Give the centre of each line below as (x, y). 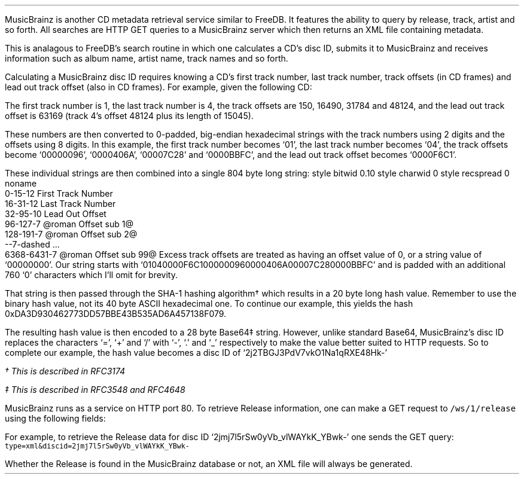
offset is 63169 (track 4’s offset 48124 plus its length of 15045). (129, 116)
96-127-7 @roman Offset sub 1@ (69, 224)
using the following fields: (55, 418)
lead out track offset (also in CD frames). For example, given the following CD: (159, 87)
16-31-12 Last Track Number (60, 204)
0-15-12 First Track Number (59, 193)
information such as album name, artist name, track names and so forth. (147, 58)
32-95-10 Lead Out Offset (56, 214)
